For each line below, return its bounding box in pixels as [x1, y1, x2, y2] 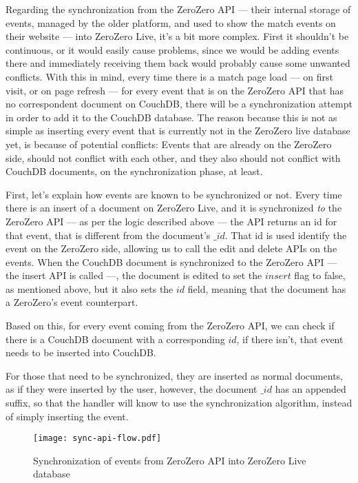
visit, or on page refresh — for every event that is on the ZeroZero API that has [6, 83, 344, 97]
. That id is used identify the [224, 227, 347, 242]
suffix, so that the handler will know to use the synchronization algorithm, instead [6, 395, 352, 410]
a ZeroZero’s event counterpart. [6, 295, 138, 309]
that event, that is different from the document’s [6, 227, 211, 242]
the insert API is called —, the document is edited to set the [6, 268, 262, 282]
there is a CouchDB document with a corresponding [6, 331, 225, 346]
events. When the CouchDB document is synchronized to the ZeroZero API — [6, 254, 337, 269]
